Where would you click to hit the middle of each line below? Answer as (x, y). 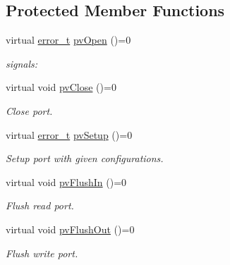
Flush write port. (42, 253)
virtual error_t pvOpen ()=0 (68, 40)
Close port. (29, 110)
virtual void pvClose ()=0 (61, 87)
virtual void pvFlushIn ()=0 (66, 181)
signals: (22, 63)
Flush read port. (40, 205)
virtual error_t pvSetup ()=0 (69, 134)
